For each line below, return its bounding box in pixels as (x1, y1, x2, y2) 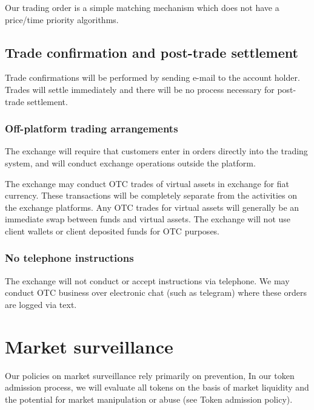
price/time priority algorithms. (5, 13, 119, 26)
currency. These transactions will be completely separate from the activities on (5, 189, 297, 202)
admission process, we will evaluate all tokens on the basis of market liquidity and (5, 381, 309, 394)
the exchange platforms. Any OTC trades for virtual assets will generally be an (5, 200, 299, 213)
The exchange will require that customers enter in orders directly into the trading (5, 145, 308, 157)
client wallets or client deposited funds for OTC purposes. (5, 224, 220, 237)
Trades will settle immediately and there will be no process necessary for (5, 83, 275, 95)
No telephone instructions (5, 250, 134, 265)
